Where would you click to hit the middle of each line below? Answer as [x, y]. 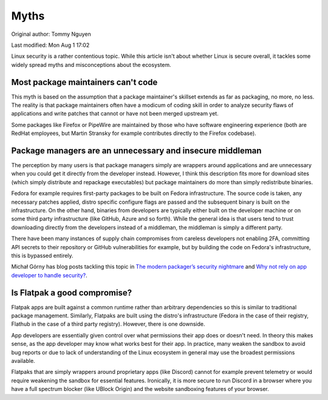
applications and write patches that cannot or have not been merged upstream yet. [115, 114]
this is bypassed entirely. [42, 256]
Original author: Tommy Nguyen [51, 34]
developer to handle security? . [49, 275]
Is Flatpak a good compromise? [72, 293]
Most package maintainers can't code [84, 82]
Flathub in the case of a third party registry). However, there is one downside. [108, 324]
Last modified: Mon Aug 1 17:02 [50, 45]
